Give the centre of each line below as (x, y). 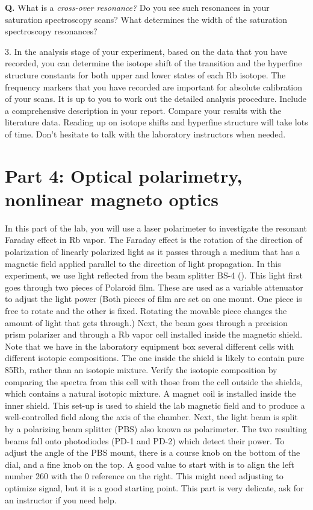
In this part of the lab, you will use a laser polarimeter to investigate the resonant (156, 228)
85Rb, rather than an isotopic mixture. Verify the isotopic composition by (141, 369)
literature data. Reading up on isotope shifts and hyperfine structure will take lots (156, 122)
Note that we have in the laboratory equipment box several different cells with (150, 346)
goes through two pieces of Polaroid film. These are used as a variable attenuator (154, 287)
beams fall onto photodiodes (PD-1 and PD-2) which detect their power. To (145, 440)
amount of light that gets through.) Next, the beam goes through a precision (146, 322)
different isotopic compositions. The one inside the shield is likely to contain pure (155, 358)
